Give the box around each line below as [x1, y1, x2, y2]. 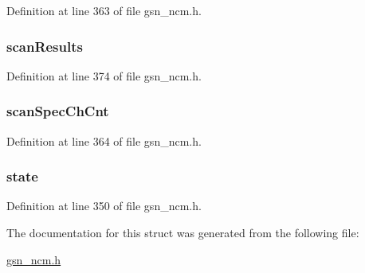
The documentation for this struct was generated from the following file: [6, 224, 359, 241]
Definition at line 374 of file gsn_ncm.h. [6, 67, 202, 84]
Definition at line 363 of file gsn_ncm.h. [6, 2, 202, 18]
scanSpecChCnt [6, 101, 109, 121]
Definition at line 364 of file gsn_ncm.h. [6, 132, 202, 149]
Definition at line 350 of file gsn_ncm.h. [6, 197, 202, 214]
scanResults [6, 36, 83, 56]
